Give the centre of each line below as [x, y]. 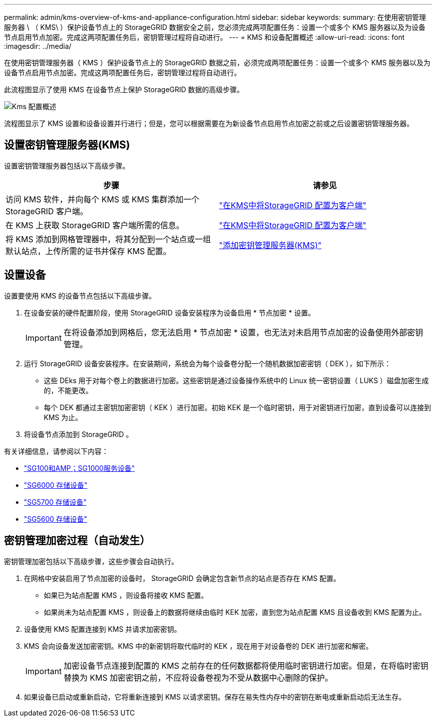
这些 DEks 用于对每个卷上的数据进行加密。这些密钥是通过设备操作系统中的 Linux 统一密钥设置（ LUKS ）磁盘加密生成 [236, 380]
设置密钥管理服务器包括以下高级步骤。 [67, 165]
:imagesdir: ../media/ [38, 46]
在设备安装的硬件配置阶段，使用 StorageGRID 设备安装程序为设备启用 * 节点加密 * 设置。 [169, 312]
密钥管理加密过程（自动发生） [77, 541]
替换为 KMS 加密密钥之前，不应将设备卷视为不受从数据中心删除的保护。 [198, 677]
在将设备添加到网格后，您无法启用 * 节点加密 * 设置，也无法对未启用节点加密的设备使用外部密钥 [243, 332]
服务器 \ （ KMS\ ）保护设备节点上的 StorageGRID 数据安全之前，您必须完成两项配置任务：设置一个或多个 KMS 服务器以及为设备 [215, 27]
